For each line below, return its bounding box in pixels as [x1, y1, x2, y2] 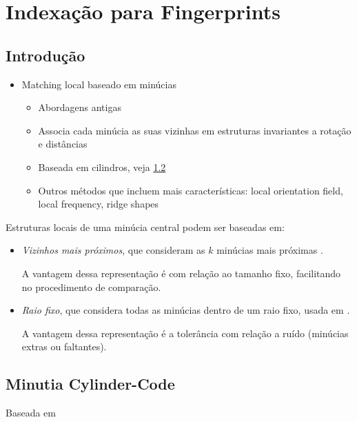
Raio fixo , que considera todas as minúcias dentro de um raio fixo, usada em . [21, 303, 350, 317]
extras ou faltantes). [21, 339, 107, 354]
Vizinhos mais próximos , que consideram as [21, 243, 205, 257]
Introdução [6, 44, 85, 66]
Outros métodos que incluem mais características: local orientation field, [38, 183, 343, 197]
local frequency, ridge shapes [38, 197, 159, 211]
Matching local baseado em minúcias [21, 77, 176, 91]
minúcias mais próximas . [216, 243, 323, 257]
